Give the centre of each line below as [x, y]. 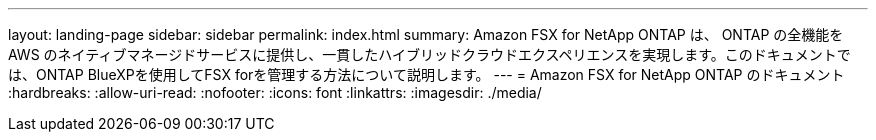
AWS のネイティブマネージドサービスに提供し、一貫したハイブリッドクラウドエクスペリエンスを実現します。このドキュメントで [429, 54]
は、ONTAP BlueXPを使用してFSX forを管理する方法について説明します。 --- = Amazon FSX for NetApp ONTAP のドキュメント [426, 74]
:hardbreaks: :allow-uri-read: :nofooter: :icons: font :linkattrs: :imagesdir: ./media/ [275, 92]
